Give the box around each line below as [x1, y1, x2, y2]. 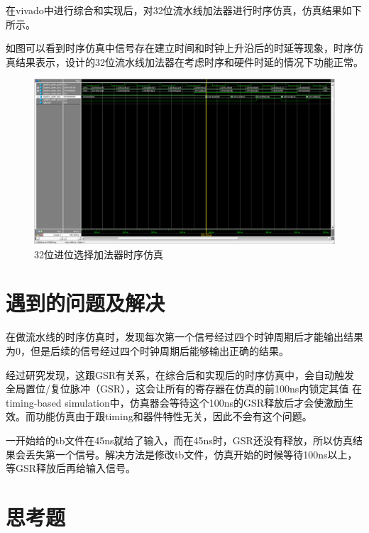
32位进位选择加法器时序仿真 [34, 246, 163, 261]
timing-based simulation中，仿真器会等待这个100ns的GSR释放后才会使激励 [6, 395, 344, 410]
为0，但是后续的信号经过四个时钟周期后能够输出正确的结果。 [6, 343, 289, 358]
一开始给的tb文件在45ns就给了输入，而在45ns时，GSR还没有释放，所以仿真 [6, 432, 353, 447]
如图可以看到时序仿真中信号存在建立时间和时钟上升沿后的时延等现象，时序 [6, 40, 353, 55]
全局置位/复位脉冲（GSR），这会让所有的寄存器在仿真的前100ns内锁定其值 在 [6, 381, 363, 396]
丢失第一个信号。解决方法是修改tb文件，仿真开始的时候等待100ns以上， [25, 446, 358, 461]
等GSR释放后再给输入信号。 [6, 461, 136, 476]
